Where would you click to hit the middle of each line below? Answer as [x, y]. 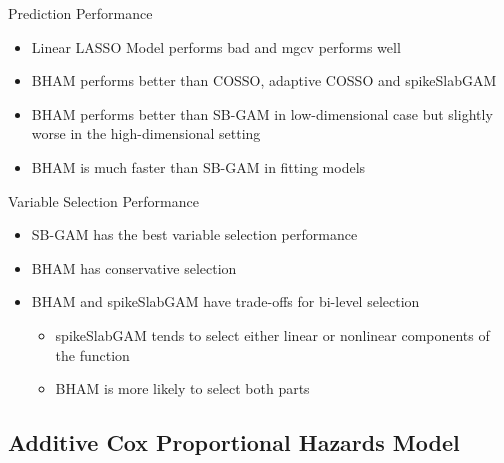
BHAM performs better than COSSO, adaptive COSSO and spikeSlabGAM [264, 80]
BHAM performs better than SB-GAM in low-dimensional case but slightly [262, 113]
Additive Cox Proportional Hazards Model [234, 442]
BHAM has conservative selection [134, 267]
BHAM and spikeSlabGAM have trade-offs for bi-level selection [225, 301]
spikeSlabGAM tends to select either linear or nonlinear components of [272, 334]
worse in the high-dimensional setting [146, 133]
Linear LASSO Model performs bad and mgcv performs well [216, 46]
